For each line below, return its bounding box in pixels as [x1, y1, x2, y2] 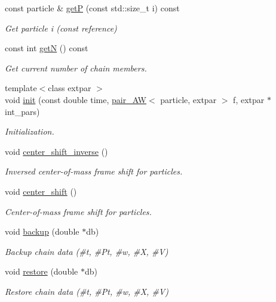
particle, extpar [160, 93, 217, 105]
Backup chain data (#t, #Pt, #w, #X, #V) [5, 245, 168, 257]
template [5, 82, 37, 94]
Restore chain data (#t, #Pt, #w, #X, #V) [5, 285, 168, 297]
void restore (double [5, 265, 78, 278]
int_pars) [5, 105, 40, 117]
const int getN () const [5, 42, 88, 54]
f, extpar [233, 93, 265, 105]
